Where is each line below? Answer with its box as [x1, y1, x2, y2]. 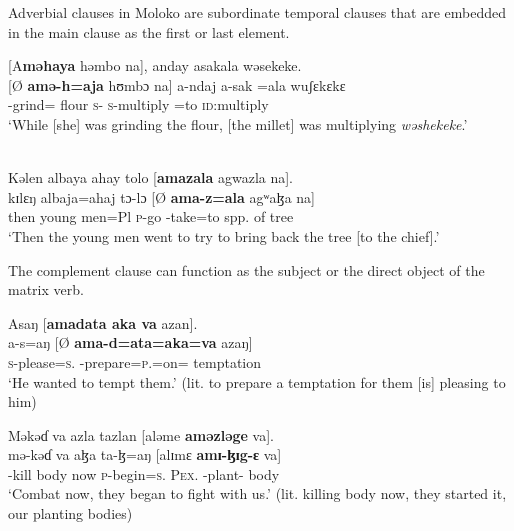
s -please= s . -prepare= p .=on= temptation [8, 351, 262, 372]
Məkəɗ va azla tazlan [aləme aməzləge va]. [8, 424, 275, 445]
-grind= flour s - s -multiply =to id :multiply [8, 94, 269, 115]
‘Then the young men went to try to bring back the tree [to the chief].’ [8, 225, 440, 246]
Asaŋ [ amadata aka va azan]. [8, 312, 198, 333]
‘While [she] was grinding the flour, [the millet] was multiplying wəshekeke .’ [8, 113, 468, 134]
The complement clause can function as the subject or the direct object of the [8, 259, 485, 280]
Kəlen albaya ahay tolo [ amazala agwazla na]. [8, 167, 294, 188]
